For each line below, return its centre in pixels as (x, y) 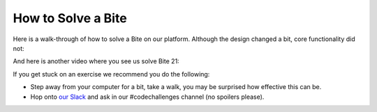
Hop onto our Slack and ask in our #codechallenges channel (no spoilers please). (147, 97)
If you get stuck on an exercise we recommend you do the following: (111, 74)
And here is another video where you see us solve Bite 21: (96, 61)
